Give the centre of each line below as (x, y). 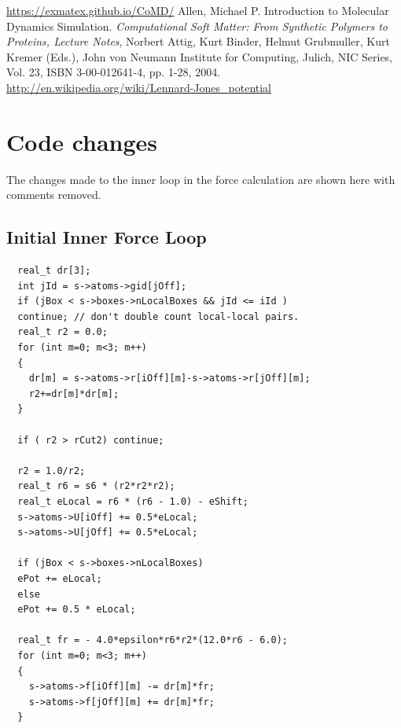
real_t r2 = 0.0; (63, 332)
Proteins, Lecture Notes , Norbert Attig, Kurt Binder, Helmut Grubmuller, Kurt (198, 41)
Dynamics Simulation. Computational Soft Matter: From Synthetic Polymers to (197, 26)
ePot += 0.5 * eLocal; (77, 610)
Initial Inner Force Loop (107, 237)
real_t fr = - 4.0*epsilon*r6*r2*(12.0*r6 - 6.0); (153, 640)
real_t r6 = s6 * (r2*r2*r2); (96, 486)
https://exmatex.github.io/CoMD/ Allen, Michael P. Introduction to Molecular (198, 10)
